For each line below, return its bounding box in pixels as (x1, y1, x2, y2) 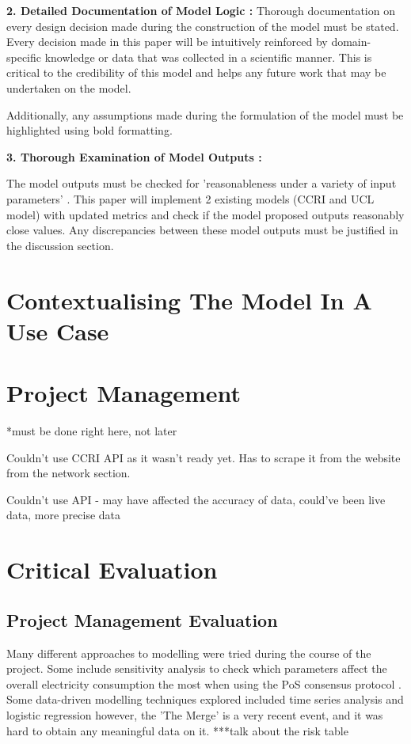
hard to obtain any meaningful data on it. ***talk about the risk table (6, 722, 348, 738)
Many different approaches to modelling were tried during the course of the (6, 644, 371, 661)
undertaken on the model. (6, 79, 131, 96)
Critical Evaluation (6, 553, 218, 586)
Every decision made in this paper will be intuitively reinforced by (6, 33, 328, 50)
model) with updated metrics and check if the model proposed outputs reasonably (6, 206, 405, 222)
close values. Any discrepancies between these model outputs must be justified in (6, 222, 398, 238)
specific (6, 48, 42, 65)
